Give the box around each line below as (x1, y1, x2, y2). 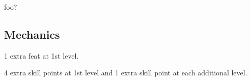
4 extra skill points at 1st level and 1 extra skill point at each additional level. (4, 67, 247, 78)
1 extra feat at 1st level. (4, 50, 79, 61)
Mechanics (4, 26, 60, 42)
